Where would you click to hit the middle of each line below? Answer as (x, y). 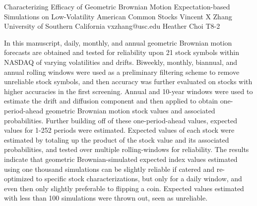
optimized (19, 179)
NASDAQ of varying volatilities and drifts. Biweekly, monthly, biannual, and (121, 62)
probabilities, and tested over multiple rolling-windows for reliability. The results (127, 149)
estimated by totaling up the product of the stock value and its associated (117, 139)
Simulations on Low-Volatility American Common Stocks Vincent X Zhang (118, 16)
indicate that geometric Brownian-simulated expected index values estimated (121, 159)
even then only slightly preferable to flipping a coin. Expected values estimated (124, 188)
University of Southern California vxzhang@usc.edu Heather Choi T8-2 (112, 26)
